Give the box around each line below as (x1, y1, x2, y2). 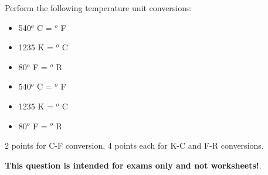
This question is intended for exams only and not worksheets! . (5, 159, 262, 171)
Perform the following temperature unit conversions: (5, 2, 192, 13)
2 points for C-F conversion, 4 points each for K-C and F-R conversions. (5, 139, 264, 152)
